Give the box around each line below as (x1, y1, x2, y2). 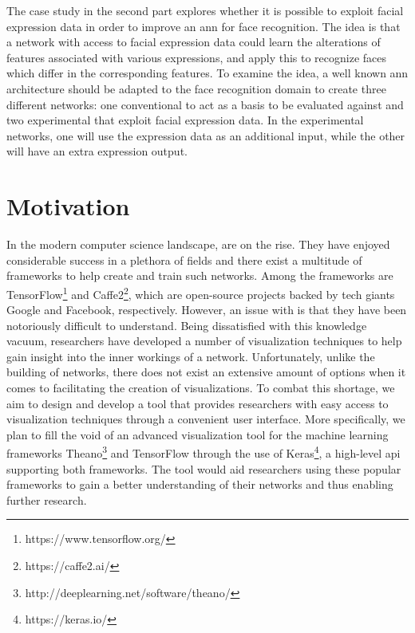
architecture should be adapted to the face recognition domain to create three (6, 80, 386, 96)
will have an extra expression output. (6, 143, 188, 159)
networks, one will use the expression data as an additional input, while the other (6, 127, 405, 144)
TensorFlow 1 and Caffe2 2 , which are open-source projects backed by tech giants (6, 283, 395, 302)
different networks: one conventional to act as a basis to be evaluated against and (6, 96, 404, 112)
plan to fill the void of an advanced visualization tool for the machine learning (6, 426, 389, 442)
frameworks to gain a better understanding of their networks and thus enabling (6, 476, 393, 493)
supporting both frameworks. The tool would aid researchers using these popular (6, 460, 401, 477)
